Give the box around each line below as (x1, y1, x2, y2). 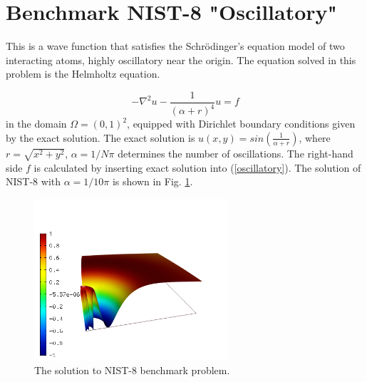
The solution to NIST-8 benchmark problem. (34, 363, 230, 378)
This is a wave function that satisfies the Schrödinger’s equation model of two (6, 38, 345, 53)
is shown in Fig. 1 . (112, 174, 193, 189)
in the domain (6, 116, 67, 131)
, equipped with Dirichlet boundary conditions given (127, 116, 356, 131)
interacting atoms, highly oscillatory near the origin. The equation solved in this (6, 52, 356, 67)
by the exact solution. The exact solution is (6, 130, 195, 145)
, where (299, 130, 331, 145)
